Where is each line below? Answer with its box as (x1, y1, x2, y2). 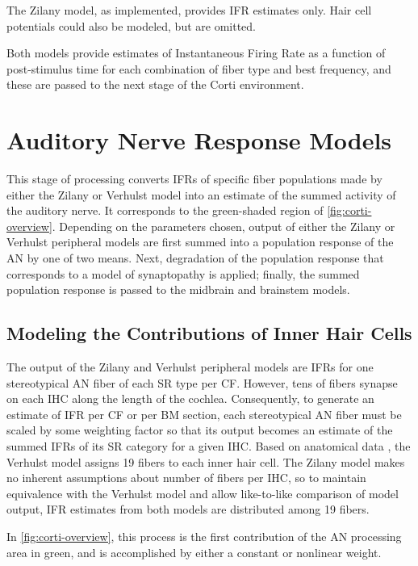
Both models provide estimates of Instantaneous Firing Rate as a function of (6, 44, 386, 61)
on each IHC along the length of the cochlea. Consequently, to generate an (6, 390, 374, 407)
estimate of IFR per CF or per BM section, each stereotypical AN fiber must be (6, 405, 402, 422)
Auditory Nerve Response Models (6, 124, 392, 157)
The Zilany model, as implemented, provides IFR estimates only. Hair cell (6, 2, 372, 18)
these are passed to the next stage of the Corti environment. (6, 76, 304, 93)
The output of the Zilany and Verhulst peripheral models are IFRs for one (6, 358, 374, 375)
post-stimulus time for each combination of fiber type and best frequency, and (6, 60, 391, 77)
